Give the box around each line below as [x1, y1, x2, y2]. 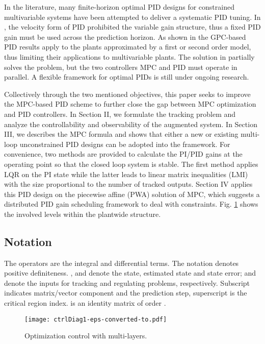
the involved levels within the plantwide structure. [4, 208, 161, 219]
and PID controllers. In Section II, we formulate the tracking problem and [4, 108, 236, 119]
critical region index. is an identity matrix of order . [4, 298, 166, 308]
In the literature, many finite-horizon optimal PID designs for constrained [4, 2, 234, 12]
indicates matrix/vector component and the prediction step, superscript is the [4, 287, 247, 298]
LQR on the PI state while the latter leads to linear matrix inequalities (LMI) [4, 168, 248, 179]
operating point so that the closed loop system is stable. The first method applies [4, 158, 258, 169]
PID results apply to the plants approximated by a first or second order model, [4, 41, 251, 52]
